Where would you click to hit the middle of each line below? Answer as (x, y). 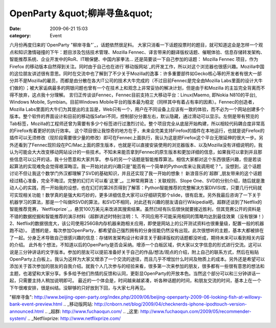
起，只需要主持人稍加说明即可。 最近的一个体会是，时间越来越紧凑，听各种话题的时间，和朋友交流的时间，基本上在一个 (135, 281)
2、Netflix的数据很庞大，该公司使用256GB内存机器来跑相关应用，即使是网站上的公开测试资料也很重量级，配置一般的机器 (137, 223)
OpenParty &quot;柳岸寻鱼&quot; (81, 13)
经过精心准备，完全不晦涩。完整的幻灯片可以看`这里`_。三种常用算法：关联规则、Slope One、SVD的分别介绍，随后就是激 (137, 181)
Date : (15, 29)
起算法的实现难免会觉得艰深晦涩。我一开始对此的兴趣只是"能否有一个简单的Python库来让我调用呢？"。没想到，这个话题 (135, 166)
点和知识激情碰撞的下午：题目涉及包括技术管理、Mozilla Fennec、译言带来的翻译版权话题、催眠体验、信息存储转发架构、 (137, 52)
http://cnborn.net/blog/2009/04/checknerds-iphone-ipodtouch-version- (170, 304)
